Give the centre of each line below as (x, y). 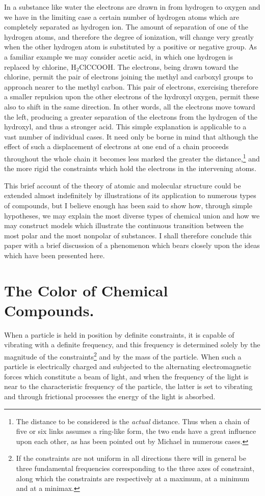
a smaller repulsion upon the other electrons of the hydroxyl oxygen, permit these (132, 97)
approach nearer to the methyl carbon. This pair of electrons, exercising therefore (131, 86)
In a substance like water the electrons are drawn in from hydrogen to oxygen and (132, 7)
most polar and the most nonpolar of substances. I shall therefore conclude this (128, 235)
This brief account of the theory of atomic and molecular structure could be (123, 185)
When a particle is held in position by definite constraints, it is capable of (119, 334)
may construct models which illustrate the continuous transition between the (124, 225)
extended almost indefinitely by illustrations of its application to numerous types (130, 195)
